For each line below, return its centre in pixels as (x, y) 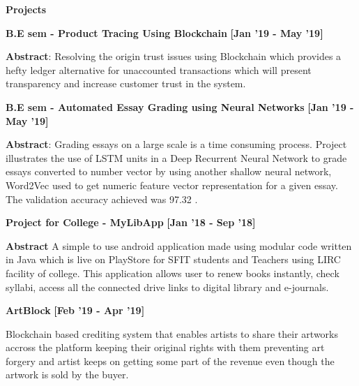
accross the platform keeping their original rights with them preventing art (165, 347)
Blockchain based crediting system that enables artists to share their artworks (172, 333)
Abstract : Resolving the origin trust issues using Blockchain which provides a (174, 56)
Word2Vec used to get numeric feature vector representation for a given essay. (172, 185)
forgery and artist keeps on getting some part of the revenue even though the (170, 361)
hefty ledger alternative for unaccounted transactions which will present (159, 69)
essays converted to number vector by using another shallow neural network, (169, 171)
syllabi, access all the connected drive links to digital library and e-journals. (167, 287)
